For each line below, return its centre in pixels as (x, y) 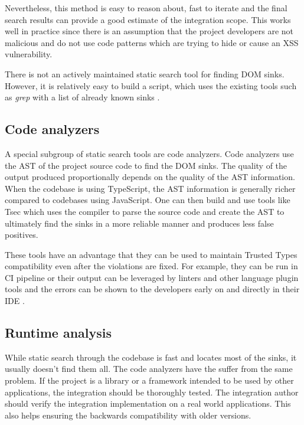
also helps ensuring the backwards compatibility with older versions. (128, 415)
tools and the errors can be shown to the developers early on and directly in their (152, 289)
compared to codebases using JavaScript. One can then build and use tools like (148, 200)
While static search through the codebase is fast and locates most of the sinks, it (151, 357)
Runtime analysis (58, 333)
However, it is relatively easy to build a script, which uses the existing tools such (151, 85)
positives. (22, 235)
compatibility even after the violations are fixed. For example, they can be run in (151, 266)
